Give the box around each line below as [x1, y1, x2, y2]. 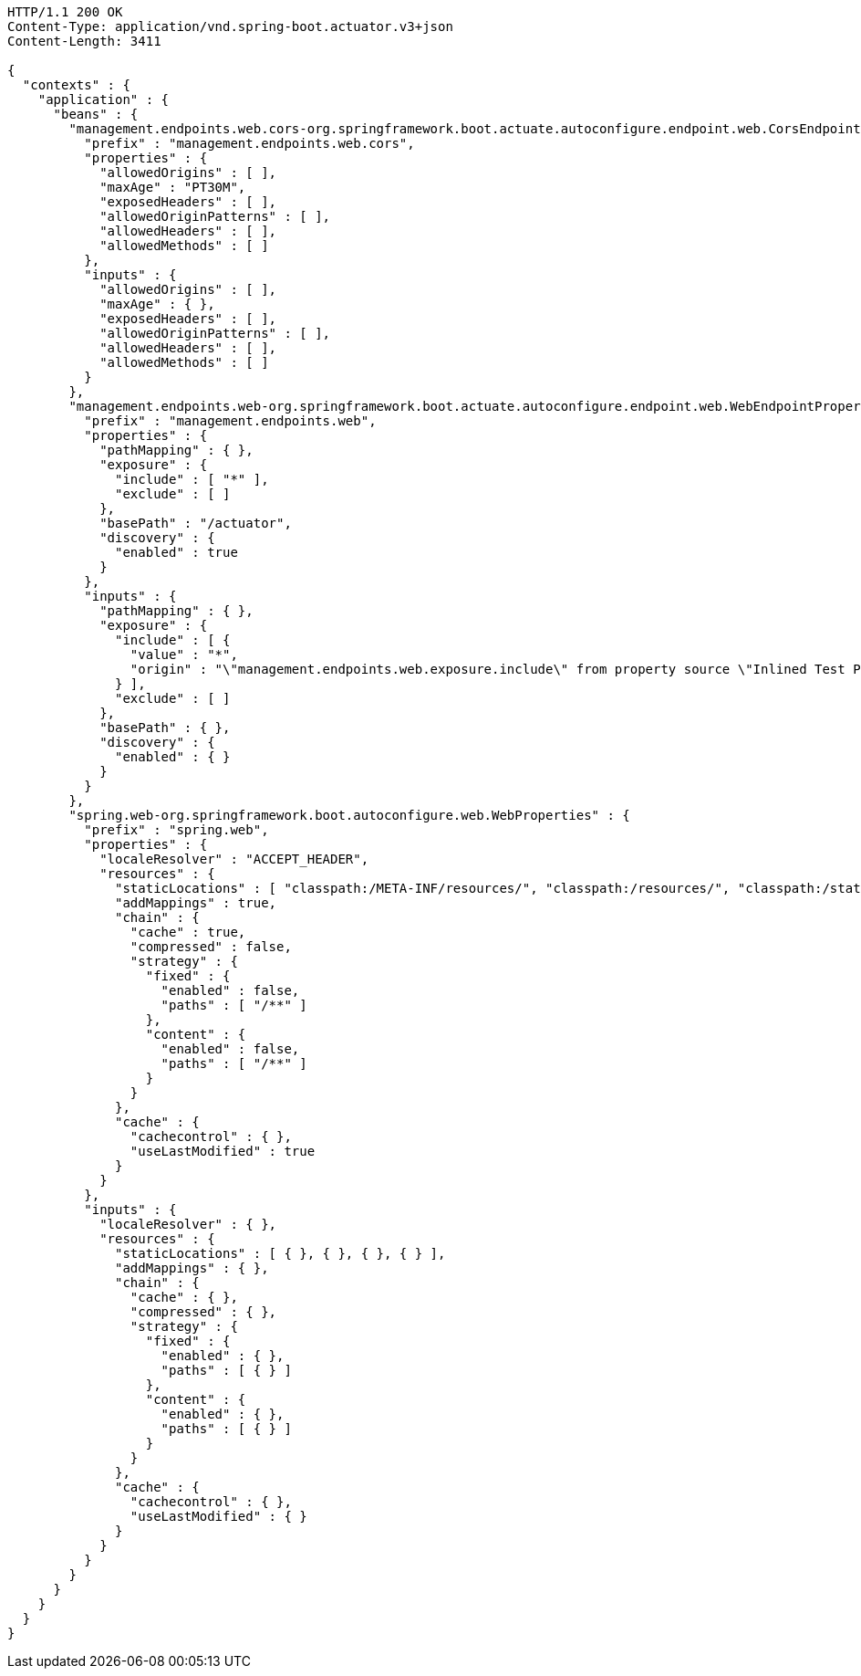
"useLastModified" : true [130, 1144, 316, 1158]
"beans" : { [53, 107, 139, 121]
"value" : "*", [130, 647, 238, 662]
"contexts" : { [22, 78, 130, 92]
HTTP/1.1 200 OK [7, 5, 123, 19]
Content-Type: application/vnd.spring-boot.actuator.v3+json [7, 19, 453, 34]
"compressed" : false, [130, 939, 292, 954]
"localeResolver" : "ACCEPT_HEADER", [99, 852, 369, 866]
